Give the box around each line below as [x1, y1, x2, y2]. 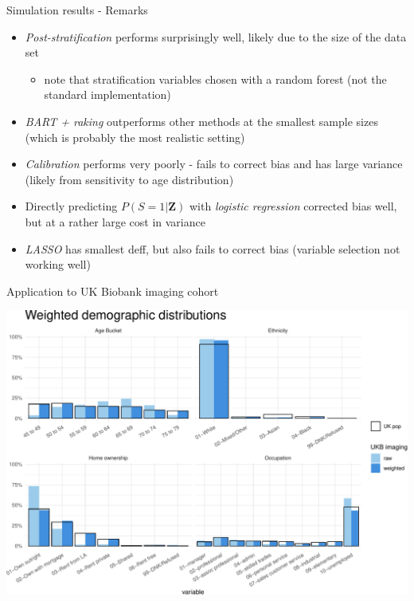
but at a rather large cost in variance [25, 213, 205, 230]
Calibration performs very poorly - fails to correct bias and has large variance [25, 155, 403, 172]
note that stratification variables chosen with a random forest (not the [44, 70, 387, 87]
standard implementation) [44, 86, 171, 103]
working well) [25, 256, 91, 273]
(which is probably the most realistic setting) [25, 128, 245, 145]
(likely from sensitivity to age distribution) [25, 171, 234, 187]
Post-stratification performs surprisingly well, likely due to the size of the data [25, 28, 407, 45]
